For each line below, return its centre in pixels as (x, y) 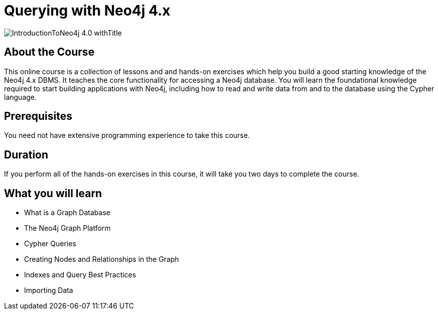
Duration (26, 154)
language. (21, 97)
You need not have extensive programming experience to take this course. (127, 135)
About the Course (49, 52)
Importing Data (49, 290)
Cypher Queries (50, 244)
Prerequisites (38, 116)
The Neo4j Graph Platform (67, 228)
